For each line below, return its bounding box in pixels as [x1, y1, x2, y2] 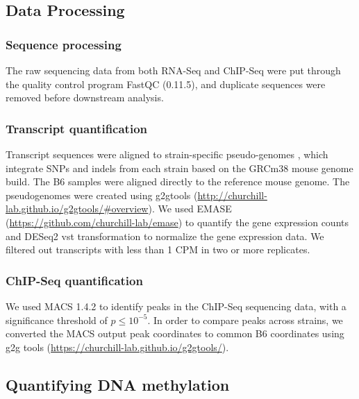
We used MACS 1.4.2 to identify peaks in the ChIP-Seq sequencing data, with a [6, 298, 347, 313]
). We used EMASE [148, 201, 232, 216]
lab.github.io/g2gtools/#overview [6, 201, 149, 216]
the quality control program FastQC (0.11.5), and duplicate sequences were [6, 76, 326, 91]
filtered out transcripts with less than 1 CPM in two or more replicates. [6, 242, 310, 257]
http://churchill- [197, 187, 267, 202]
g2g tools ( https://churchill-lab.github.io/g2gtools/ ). [6, 339, 229, 354]
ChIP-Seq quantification [6, 271, 143, 289]
